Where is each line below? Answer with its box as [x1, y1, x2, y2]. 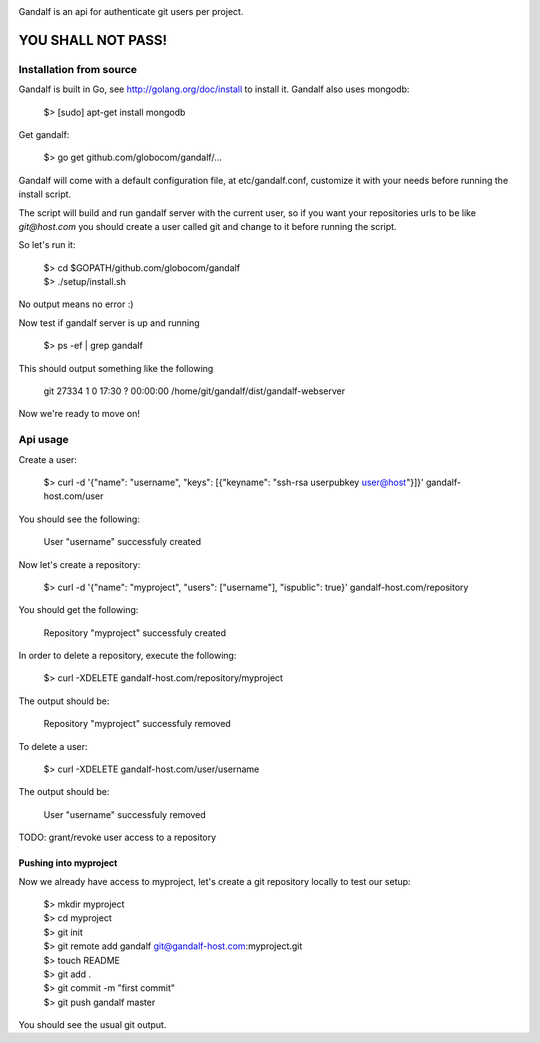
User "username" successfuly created [43, 536, 202, 548]
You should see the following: [18, 513, 140, 525]
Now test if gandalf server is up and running [18, 316, 200, 329]
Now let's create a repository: [18, 558, 141, 570]
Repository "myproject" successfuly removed [43, 718, 232, 730]
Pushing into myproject [18, 857, 118, 869]
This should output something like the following [18, 362, 214, 374]
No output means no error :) [18, 298, 134, 310]
